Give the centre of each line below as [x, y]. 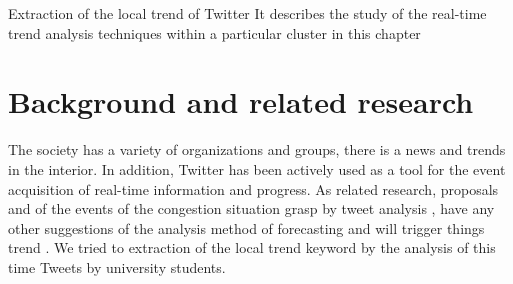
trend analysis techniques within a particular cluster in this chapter [214, 32]
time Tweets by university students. [117, 266]
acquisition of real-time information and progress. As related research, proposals [253, 188]
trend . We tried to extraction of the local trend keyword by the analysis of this [252, 247]
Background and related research [241, 101]
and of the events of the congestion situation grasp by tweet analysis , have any [251, 208]
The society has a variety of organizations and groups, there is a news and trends [257, 149]
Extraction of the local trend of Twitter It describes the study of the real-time [247, 13]
